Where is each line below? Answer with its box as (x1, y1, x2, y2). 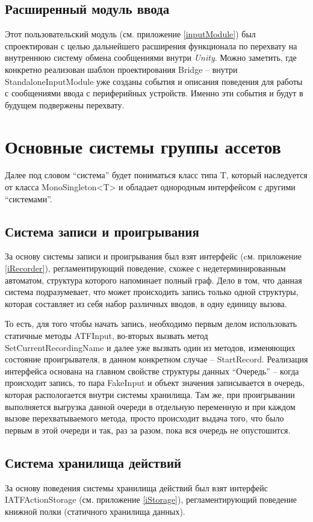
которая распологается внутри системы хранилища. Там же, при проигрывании (5, 388, 295, 400)
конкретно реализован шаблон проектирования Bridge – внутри (5, 63, 238, 75)
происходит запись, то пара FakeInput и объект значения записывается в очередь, (5, 376, 305, 389)
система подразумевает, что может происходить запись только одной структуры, (5, 285, 299, 298)
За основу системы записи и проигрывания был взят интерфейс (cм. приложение (5, 250, 302, 263)
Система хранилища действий (5, 453, 182, 471)
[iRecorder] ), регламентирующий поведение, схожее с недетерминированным (5, 262, 286, 275)
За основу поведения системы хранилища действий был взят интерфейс (5, 481, 268, 494)
